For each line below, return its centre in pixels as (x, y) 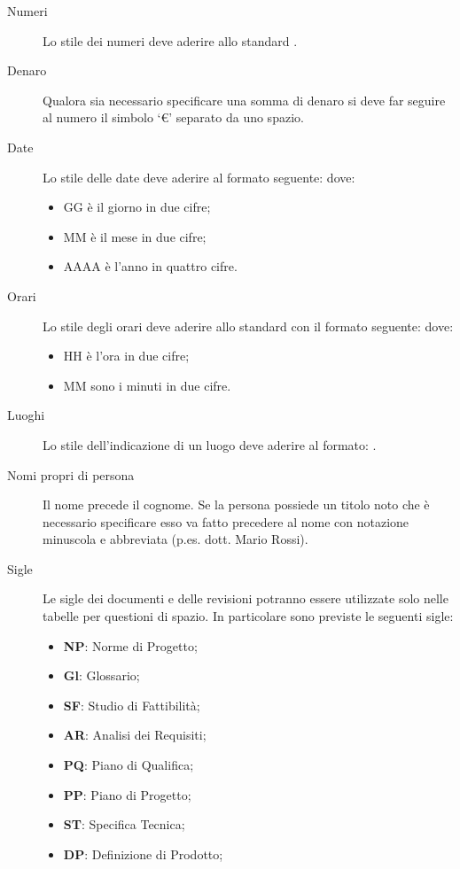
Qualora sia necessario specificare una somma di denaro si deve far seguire (244, 100)
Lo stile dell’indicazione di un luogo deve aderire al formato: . (210, 444)
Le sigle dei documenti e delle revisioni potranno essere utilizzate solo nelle (246, 598)
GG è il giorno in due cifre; (137, 207)
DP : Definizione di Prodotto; (143, 853)
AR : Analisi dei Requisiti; (135, 735)
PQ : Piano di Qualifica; (129, 765)
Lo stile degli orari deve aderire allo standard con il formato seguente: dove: (248, 326)
